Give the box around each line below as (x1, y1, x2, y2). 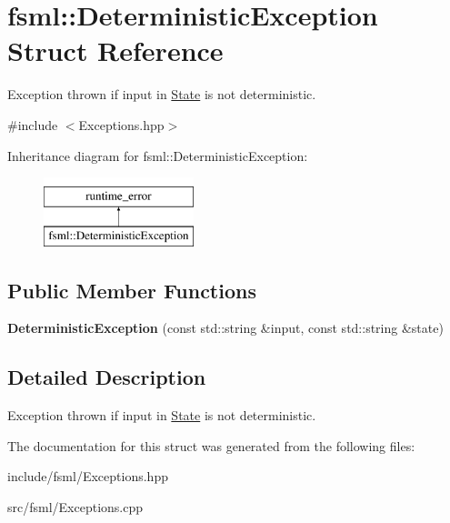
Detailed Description (7, 363, 206, 391)
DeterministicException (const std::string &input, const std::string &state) (7, 318, 444, 337)
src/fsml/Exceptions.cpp (7, 498, 144, 517)
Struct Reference (7, 32, 224, 69)
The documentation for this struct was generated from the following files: (7, 436, 415, 455)
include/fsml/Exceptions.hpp (7, 467, 168, 486)
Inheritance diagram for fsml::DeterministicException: (7, 146, 308, 165)
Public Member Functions (7, 276, 256, 304)
